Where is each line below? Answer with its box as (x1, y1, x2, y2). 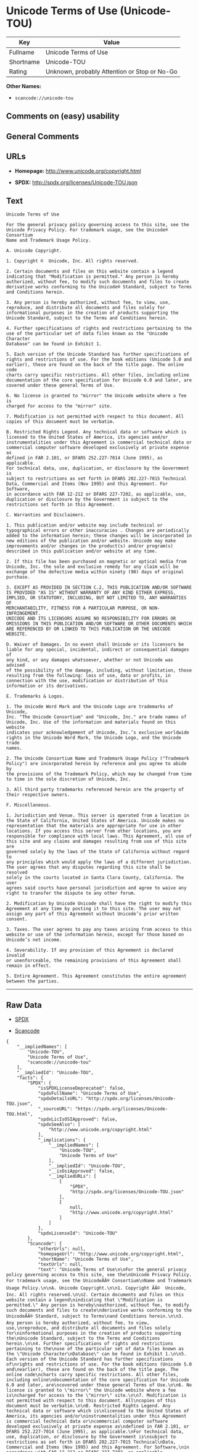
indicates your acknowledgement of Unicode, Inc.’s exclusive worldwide (6, 730, 190, 735)
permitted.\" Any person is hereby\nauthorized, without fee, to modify (6, 1302, 190, 1308)
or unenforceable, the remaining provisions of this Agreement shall (6, 958, 182, 963)
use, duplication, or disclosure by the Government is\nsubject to (6, 1434, 176, 1440)
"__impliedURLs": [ (48, 1174, 97, 1180)
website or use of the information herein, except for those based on (6, 931, 184, 938)
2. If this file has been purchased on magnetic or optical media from (6, 558, 187, 565)
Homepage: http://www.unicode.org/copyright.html (14, 167, 141, 174)
